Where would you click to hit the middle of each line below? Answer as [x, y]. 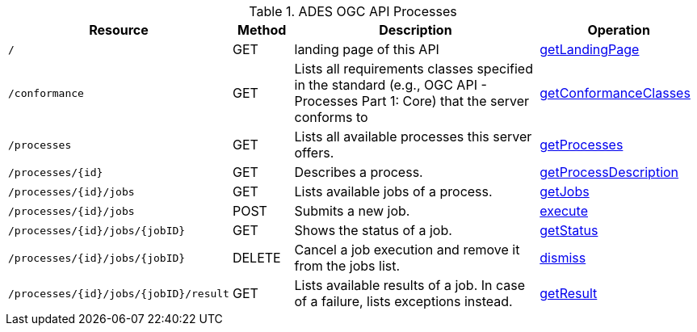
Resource [119, 30]
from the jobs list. [347, 266]
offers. [314, 153]
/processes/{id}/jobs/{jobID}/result [119, 293]
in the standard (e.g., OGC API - [390, 85]
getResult [569, 293]
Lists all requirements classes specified [414, 69]
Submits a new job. [352, 211]
